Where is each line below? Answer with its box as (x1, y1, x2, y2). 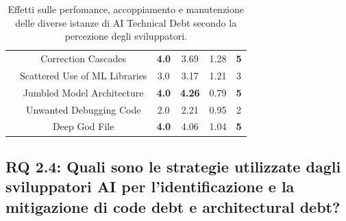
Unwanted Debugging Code (25, 102, 141, 116)
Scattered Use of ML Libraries (20, 68, 147, 82)
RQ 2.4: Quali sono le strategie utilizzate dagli (5, 155, 341, 177)
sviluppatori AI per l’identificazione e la (5, 176, 295, 197)
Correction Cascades (40, 51, 127, 66)
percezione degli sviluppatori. (64, 29, 187, 43)
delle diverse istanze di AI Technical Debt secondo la (15, 15, 237, 29)
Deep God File (52, 119, 114, 133)
